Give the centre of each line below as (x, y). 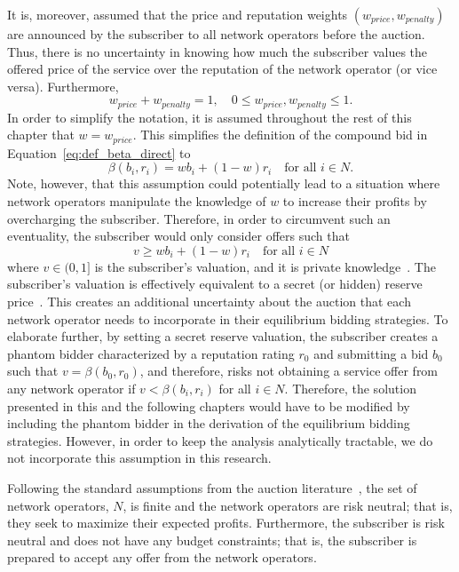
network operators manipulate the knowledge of (137, 201)
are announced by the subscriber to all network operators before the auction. (216, 34)
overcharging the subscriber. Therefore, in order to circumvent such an (199, 218)
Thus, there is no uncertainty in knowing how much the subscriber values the (218, 51)
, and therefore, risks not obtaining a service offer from (289, 371)
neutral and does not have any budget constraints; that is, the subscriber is (212, 540)
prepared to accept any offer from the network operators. (162, 557)
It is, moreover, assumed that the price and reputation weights (178, 14)
